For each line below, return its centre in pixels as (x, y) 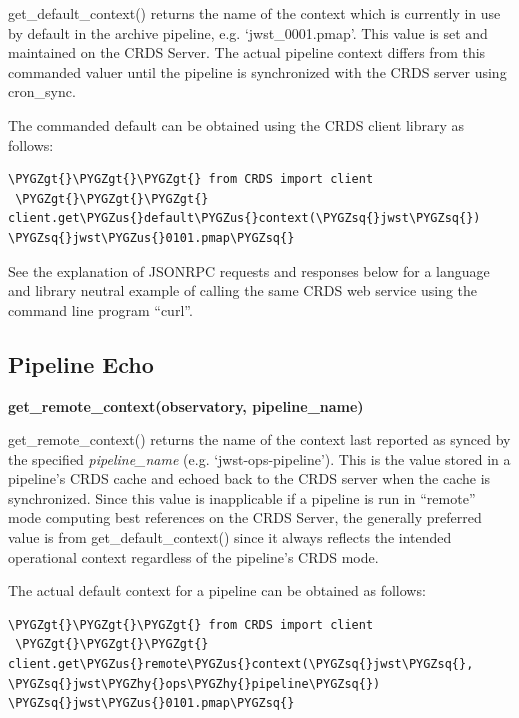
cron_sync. (42, 91)
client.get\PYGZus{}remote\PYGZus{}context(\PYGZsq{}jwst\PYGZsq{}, (241, 664)
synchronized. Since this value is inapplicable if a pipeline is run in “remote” (242, 497)
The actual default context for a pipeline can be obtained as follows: (217, 590)
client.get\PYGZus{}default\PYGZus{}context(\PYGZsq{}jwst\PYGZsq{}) (244, 218)
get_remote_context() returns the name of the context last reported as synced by (259, 439)
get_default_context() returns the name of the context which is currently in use (254, 13)
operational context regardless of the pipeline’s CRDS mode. (193, 556)
